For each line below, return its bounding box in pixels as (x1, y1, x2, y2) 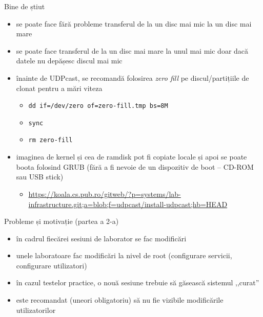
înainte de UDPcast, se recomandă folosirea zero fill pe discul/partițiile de (16, 72, 249, 83)
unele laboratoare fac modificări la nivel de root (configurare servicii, (16, 250, 232, 261)
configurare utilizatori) (16, 260, 87, 270)
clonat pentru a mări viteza (16, 82, 103, 93)
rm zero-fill (28, 137, 73, 144)
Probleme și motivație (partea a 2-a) (4, 216, 119, 227)
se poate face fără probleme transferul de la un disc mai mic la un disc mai (16, 18, 252, 29)
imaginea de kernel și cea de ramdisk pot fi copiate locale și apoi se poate (16, 151, 247, 162)
